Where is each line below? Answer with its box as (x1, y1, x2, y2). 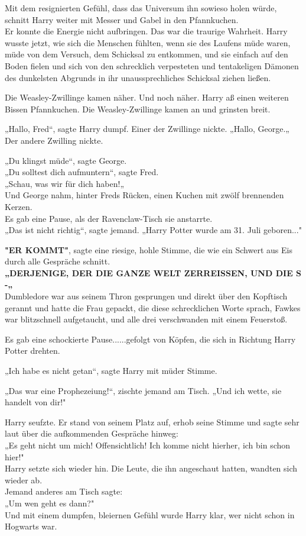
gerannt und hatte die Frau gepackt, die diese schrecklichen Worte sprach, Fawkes (5, 301, 301, 314)
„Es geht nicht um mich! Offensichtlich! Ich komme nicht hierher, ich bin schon (5, 439, 291, 451)
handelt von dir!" (5, 396, 66, 408)
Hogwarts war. (5, 520, 57, 532)
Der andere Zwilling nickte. (5, 134, 103, 146)
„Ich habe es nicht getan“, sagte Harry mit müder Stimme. (5, 364, 217, 377)
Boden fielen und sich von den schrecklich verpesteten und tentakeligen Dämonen (5, 59, 299, 72)
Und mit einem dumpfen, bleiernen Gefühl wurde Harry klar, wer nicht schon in (5, 508, 295, 521)
